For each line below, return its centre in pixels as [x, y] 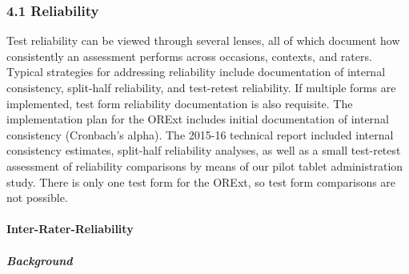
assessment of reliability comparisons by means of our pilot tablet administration [205, 165]
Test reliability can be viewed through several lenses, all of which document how [203, 40]
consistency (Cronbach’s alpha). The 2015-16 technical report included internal [200, 134]
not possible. [37, 197]
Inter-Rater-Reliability [70, 229]
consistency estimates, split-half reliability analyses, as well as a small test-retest [204, 150]
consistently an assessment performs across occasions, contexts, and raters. [189, 56]
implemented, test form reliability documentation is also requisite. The [180, 103]
